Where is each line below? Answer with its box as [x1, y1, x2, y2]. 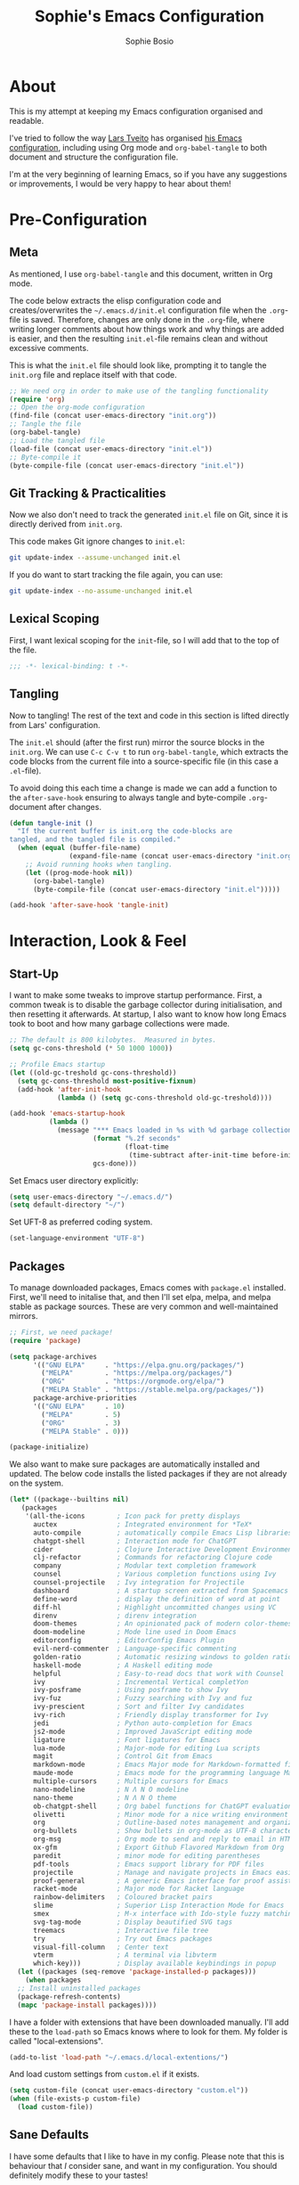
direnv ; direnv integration [32, 1611, 198, 1620]
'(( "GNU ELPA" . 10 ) [32, 1402, 125, 1411]
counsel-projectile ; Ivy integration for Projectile [32, 1578, 245, 1587]
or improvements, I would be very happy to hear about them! [9, 178, 231, 189]
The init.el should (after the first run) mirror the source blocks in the [9, 737, 265, 748]
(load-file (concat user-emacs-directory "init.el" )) [9, 444, 214, 454]
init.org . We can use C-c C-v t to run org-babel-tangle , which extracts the [9, 746, 289, 757]
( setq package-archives [9, 1352, 98, 1361]
